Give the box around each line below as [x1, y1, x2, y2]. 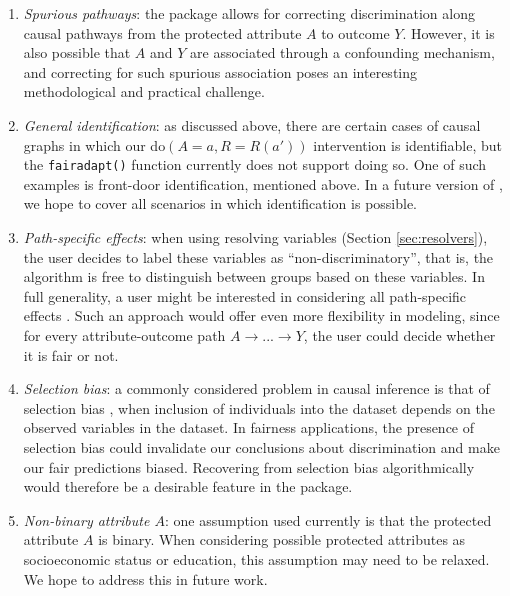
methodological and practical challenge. [23, 81, 265, 102]
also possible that [23, 42, 131, 63]
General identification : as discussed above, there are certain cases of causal [23, 114, 481, 135]
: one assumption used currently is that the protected [164, 509, 492, 530]
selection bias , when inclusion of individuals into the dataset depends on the [23, 397, 495, 418]
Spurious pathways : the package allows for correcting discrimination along [23, 3, 475, 23]
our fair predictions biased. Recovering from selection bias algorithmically [23, 456, 475, 477]
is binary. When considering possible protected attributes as [98, 529, 466, 550]
